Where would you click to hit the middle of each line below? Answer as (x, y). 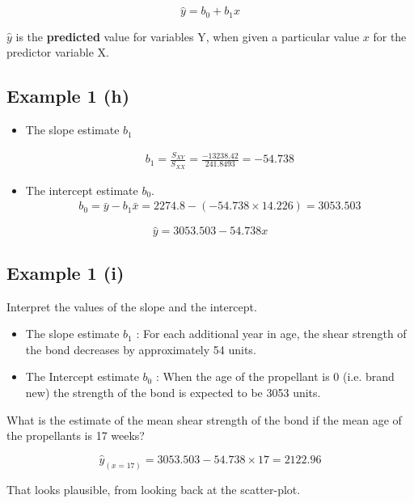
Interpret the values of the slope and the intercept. (132, 306)
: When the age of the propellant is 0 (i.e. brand (275, 376)
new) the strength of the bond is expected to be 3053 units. (173, 393)
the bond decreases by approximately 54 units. (141, 349)
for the (390, 36)
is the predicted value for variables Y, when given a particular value (188, 36)
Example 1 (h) (68, 96)
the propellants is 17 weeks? (76, 435)
